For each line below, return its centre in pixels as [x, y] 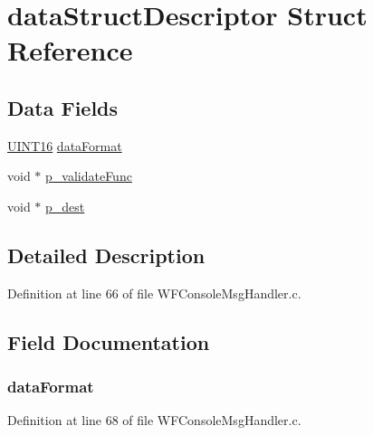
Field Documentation [109, 341]
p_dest [65, 206]
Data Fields [63, 107]
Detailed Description [106, 255]
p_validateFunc [89, 176]
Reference [70, 50]
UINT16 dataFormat [65, 145]
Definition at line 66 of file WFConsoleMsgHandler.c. [154, 293]
